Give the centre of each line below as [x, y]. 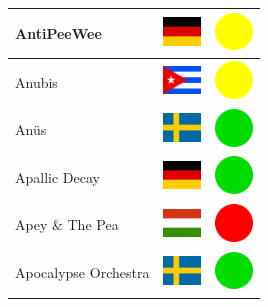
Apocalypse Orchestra [82, 272]
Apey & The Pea [67, 224]
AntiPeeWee [58, 32]
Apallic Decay [57, 176]
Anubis [36, 81]
